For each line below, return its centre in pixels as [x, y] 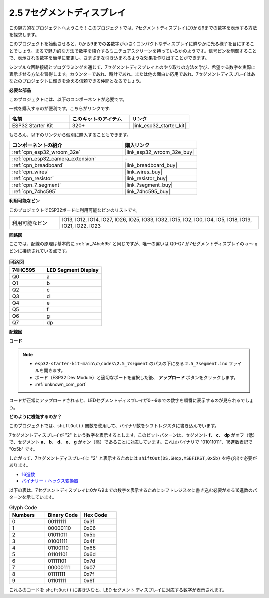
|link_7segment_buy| [149, 185]
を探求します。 [24, 34]
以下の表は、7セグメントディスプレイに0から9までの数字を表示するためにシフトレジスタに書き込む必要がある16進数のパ [133, 490]
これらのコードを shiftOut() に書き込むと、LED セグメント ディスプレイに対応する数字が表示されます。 [118, 590]
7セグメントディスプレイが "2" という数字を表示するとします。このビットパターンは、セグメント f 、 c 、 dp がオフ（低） [133, 435]
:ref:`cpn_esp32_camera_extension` [54, 159]
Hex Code [95, 515]
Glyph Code [23, 507]
